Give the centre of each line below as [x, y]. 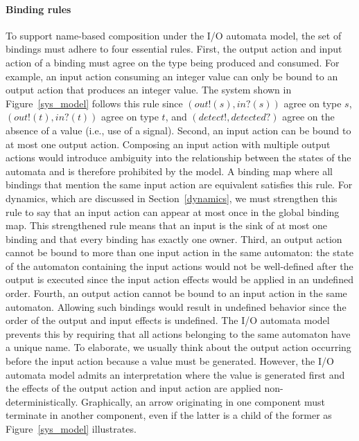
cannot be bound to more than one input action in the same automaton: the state [179, 252]
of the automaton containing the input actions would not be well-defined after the [179, 265]
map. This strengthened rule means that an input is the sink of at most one [167, 225]
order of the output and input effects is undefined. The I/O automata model [168, 320]
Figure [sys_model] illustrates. [71, 429]
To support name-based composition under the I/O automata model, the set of [174, 35]
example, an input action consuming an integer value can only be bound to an [172, 76]
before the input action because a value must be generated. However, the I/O [170, 361]
